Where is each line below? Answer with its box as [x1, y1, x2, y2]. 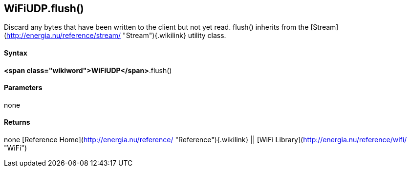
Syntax [4, 49, 27, 57]
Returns [4, 118, 30, 127]
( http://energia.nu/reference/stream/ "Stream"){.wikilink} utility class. [4, 31, 226, 40]
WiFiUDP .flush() [4, 2, 84, 15]
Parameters [4, 83, 43, 92]
